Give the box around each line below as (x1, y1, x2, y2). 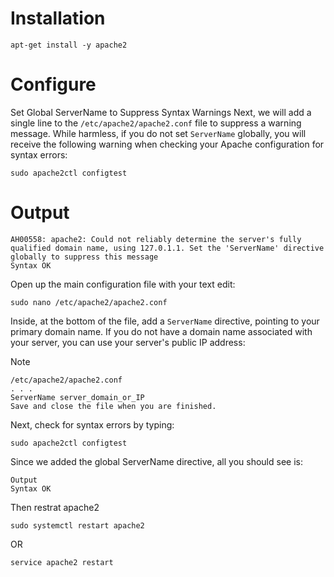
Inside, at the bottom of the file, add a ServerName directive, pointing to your (10, 315, 320, 327)
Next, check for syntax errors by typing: (10, 418, 175, 431)
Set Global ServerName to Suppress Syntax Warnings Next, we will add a (10, 106, 312, 118)
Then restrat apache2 (10, 501, 100, 513)
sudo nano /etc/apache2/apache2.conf (10, 297, 168, 307)
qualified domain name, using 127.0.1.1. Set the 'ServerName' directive (10, 243, 325, 253)
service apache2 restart (10, 557, 114, 567)
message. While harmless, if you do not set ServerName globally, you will (10, 127, 307, 139)
